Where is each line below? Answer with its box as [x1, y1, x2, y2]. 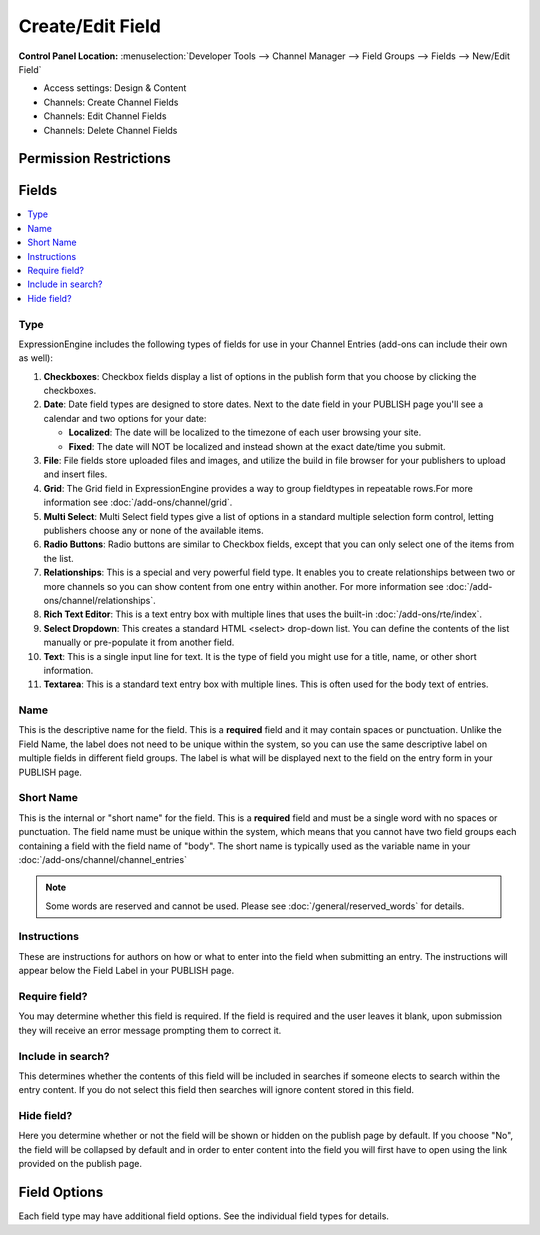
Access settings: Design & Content [43, 82, 187, 94]
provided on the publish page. [18, 1158, 142, 1170]
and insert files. [43, 468, 108, 480]
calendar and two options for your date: [43, 412, 207, 424]
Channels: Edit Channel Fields [43, 110, 167, 122]
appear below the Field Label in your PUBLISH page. [18, 965, 235, 977]
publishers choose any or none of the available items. [43, 524, 264, 536]
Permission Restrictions [18, 150, 171, 167]
